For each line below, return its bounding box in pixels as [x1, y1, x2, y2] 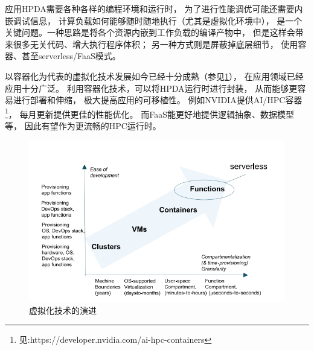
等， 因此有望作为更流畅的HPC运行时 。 [5, 119, 161, 132]
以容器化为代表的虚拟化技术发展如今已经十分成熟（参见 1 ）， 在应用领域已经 [5, 69, 304, 82]
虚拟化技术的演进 [29, 304, 97, 316]
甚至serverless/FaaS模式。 [21, 49, 121, 62]
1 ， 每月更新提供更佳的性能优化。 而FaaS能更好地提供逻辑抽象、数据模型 [5, 106, 294, 120]
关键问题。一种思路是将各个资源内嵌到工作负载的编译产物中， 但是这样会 [5, 26, 295, 39]
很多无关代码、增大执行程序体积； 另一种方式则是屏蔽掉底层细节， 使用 [13, 37, 298, 50]
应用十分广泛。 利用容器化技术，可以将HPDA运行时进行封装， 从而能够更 [5, 81, 298, 94]
